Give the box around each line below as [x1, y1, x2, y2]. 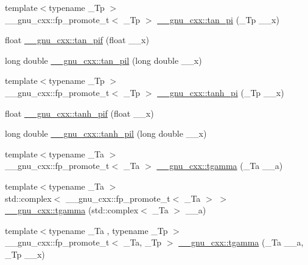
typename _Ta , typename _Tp [49, 224, 168, 236]
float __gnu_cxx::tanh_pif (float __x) [5, 106, 154, 119]
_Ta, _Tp [123, 236, 162, 249]
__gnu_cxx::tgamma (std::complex [5, 204, 139, 216]
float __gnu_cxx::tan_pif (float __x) [5, 33, 149, 46]
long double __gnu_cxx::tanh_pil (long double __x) [5, 127, 207, 140]
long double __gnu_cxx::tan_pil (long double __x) [5, 53, 202, 66]
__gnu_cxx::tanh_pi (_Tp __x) [157, 86, 284, 98]
